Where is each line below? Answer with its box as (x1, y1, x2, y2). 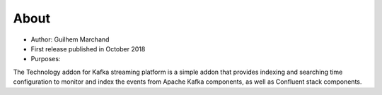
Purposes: (30, 55, 61, 63)
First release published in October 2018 (30, 44, 146, 53)
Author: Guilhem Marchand (30, 35, 110, 44)
